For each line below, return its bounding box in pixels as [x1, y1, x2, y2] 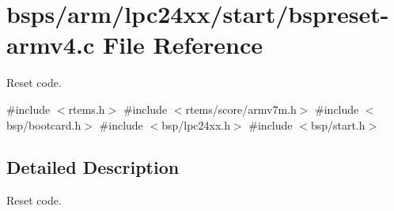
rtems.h [68, 100, 105, 117]
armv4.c [6, 28, 95, 61]
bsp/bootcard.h [6, 116, 81, 133]
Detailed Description [6, 155, 180, 179]
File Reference [102, 28, 263, 61]
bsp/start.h [310, 116, 366, 133]
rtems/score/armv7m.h [185, 100, 297, 117]
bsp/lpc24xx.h [161, 116, 230, 133]
